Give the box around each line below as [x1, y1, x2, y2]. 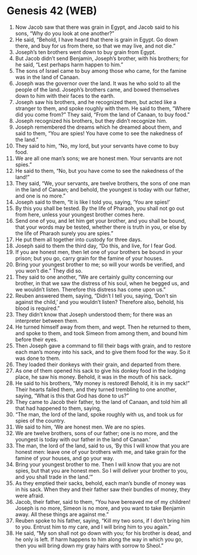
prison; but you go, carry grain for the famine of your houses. [15, 255, 164, 262]
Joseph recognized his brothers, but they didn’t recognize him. [15, 117, 168, 124]
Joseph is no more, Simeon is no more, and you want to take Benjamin [15, 504, 185, 511]
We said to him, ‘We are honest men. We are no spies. [15, 423, 146, 430]
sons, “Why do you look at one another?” [15, 29, 115, 36]
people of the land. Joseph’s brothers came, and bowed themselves [15, 86, 179, 93]
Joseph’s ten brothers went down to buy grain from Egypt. [15, 48, 156, 55]
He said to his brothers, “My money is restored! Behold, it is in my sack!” [15, 379, 190, 386]
